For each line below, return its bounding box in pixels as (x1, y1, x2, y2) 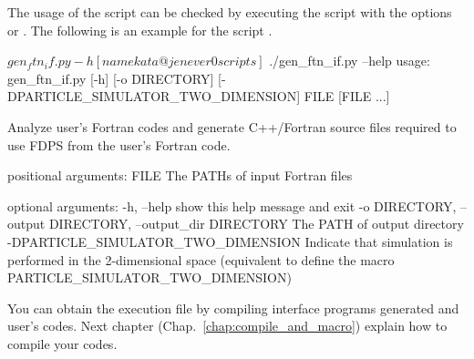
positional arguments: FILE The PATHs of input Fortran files (7, 166, 353, 185)
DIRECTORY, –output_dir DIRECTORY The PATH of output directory (48, 214, 464, 233)
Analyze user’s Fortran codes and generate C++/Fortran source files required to (7, 117, 457, 136)
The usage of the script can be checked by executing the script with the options (7, 3, 452, 21)
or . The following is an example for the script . (7, 20, 273, 39)
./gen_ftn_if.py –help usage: (269, 51, 430, 70)
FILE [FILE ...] (304, 87, 390, 106)
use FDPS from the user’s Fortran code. (7, 135, 231, 154)
